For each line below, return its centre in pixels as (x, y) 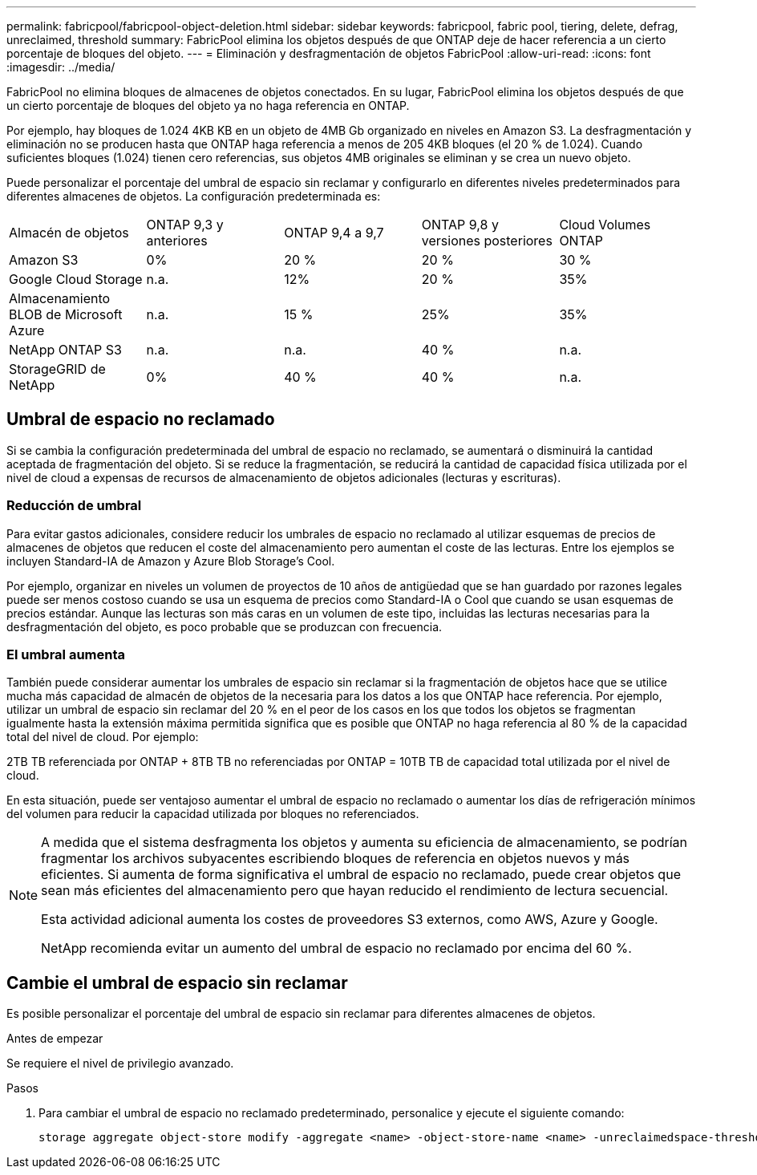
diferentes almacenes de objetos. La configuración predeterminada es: (194, 196)
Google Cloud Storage (76, 279)
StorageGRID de (57, 369)
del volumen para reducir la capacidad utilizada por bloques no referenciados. (213, 814)
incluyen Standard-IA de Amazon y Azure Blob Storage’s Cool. (171, 561)
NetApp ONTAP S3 (65, 350)
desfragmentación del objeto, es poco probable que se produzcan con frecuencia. (225, 626)
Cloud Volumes (605, 225)
